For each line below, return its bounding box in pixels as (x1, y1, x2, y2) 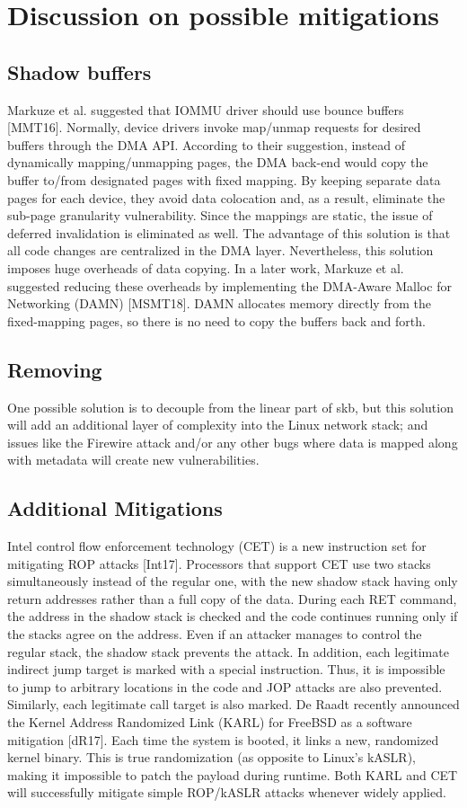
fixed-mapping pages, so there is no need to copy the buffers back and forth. (7, 311, 426, 330)
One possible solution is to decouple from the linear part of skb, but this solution (7, 397, 454, 416)
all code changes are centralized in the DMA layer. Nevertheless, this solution (7, 241, 434, 260)
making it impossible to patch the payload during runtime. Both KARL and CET (7, 765, 458, 784)
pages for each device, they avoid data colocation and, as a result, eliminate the (7, 188, 445, 207)
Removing (7, 355, 102, 383)
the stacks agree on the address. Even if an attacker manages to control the (7, 625, 422, 644)
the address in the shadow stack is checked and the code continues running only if (7, 607, 458, 626)
